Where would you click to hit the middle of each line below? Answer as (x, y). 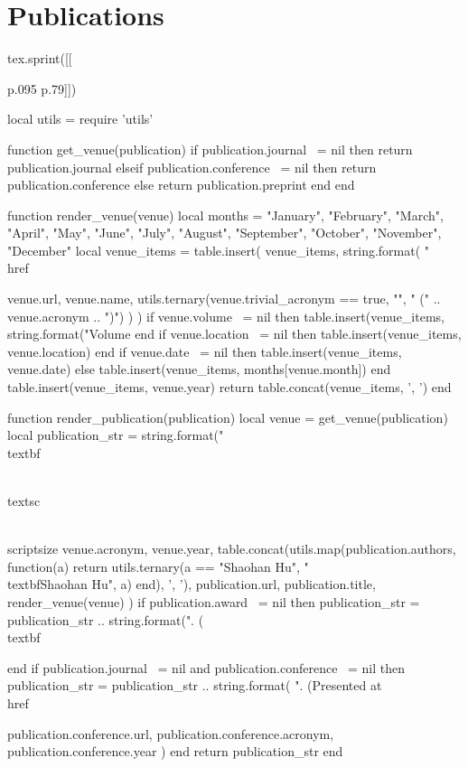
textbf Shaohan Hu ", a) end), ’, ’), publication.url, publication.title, (192, 584)
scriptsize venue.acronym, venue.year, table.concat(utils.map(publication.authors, (232, 549)
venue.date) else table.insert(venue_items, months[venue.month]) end (199, 369)
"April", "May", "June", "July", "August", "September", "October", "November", (225, 233)
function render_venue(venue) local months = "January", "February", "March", (225, 215)
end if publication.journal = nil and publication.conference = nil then (206, 667)
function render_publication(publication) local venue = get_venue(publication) (228, 417)
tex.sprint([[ (40, 58)
